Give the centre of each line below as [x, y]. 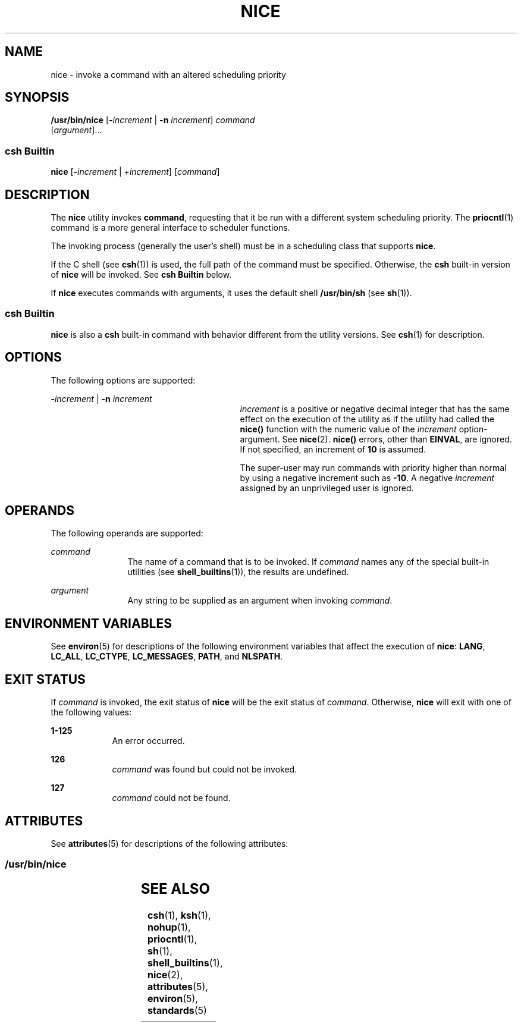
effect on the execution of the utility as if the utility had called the [367, 419]
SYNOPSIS [37, 98]
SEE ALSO [175, 888]
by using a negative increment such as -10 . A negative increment [367, 478]
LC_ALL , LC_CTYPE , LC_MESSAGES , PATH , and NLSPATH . [167, 657]
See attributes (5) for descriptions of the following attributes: [170, 844]
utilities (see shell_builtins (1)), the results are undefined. [238, 572]
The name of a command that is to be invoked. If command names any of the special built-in [308, 562]
